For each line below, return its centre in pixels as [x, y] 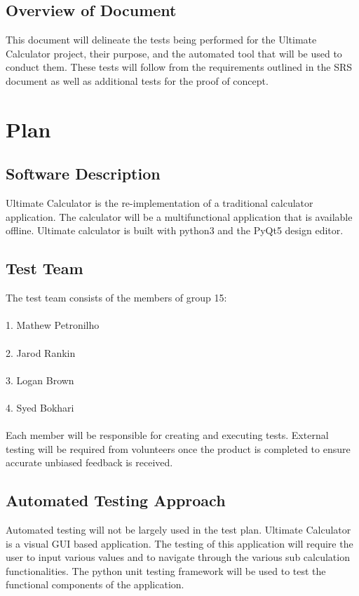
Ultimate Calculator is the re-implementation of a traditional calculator [160, 203]
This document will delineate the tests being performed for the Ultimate [161, 40]
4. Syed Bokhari [40, 407]
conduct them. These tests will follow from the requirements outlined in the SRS [179, 67]
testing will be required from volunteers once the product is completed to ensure [178, 448]
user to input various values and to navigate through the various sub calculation [178, 557]
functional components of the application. [95, 584]
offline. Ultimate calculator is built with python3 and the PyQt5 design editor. [175, 230]
